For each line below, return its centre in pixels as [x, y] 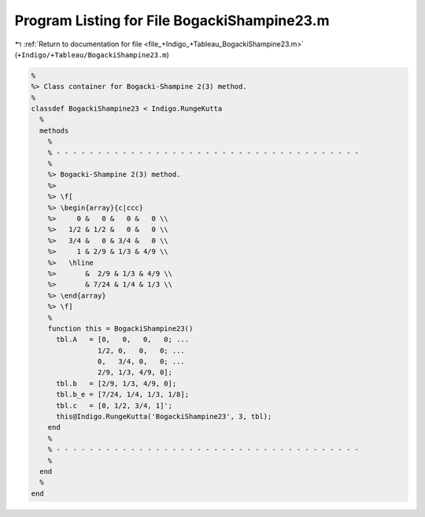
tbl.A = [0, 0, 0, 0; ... [122, 339]
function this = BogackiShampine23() [120, 328]
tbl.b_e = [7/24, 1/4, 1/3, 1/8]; [122, 394]
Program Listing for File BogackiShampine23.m [172, 20]
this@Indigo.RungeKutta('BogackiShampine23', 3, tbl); [164, 417]
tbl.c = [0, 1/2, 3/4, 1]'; [115, 405]
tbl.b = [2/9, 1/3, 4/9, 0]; [116, 383]
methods [54, 130]
